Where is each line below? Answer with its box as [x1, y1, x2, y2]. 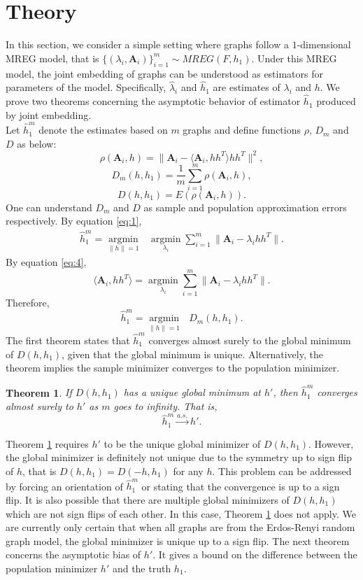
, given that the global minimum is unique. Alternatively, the [62, 346, 323, 361]
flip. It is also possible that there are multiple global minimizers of [6, 492, 290, 507]
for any [173, 464, 204, 479]
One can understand [6, 199, 92, 214]
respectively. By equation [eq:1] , [6, 213, 142, 228]
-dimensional [297, 37, 351, 52]
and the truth [112, 560, 171, 575]
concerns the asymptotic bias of [6, 547, 141, 562]
